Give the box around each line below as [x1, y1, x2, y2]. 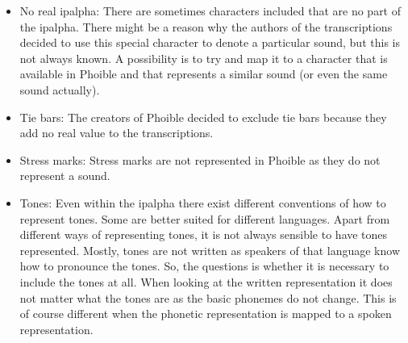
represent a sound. [19, 167, 110, 184]
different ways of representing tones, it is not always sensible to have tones [19, 226, 388, 243]
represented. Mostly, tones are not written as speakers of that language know [19, 241, 400, 258]
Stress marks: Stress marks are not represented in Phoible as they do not [19, 151, 381, 168]
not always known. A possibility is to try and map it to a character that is [19, 49, 388, 66]
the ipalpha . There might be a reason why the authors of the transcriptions [19, 18, 393, 35]
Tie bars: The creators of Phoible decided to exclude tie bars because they [19, 108, 387, 125]
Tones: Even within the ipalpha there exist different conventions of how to [19, 194, 386, 211]
